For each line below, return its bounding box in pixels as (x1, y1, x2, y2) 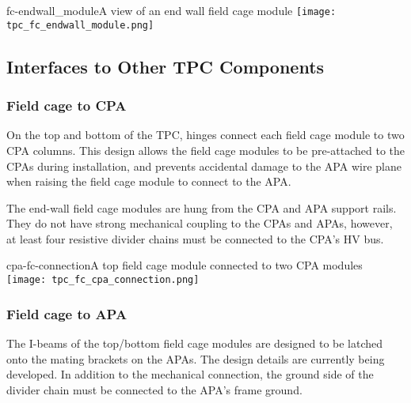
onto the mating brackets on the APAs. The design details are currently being (6, 350, 385, 367)
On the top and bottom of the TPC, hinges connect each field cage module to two (6, 126, 405, 143)
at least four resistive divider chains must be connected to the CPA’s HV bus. (6, 230, 384, 247)
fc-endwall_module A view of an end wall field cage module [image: (6, 2, 337, 18)
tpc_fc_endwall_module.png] (6, 19, 154, 31)
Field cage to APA (6, 303, 127, 323)
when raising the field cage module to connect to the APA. (6, 173, 291, 190)
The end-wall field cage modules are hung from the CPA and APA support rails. (6, 199, 397, 216)
